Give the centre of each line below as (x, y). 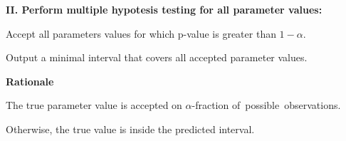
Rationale (30, 81)
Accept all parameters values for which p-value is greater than (141, 33)
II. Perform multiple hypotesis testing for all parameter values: (164, 9)
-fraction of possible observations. (266, 105)
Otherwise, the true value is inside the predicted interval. (130, 129)
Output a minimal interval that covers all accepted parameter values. (157, 57)
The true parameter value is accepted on (94, 105)
